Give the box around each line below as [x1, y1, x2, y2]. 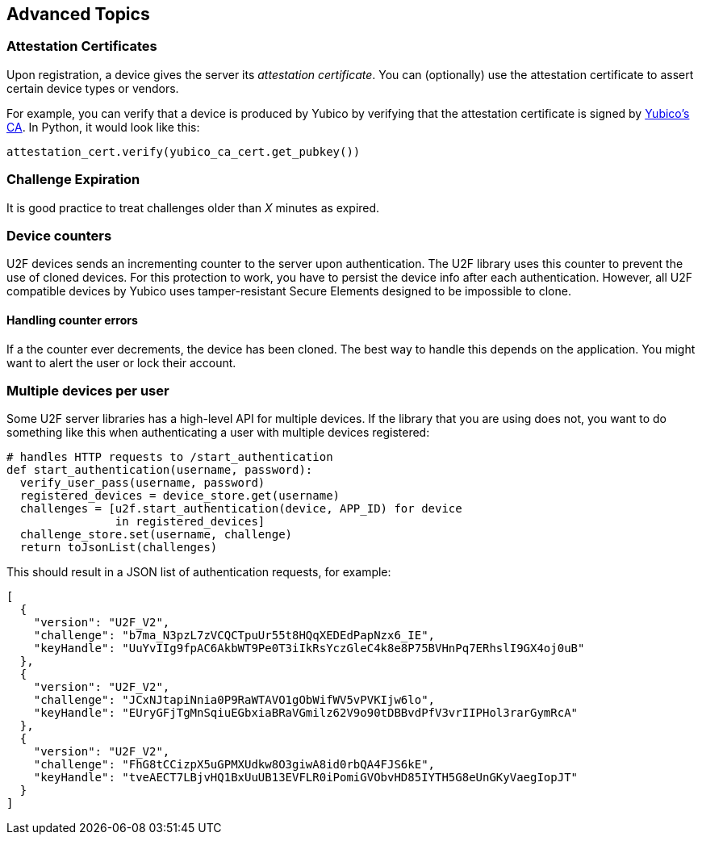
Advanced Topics [6, 4, 150, 24]
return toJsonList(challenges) [19, 541, 218, 554]
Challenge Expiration [6, 171, 140, 188]
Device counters [6, 227, 112, 244]
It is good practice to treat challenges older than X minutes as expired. [6, 200, 380, 215]
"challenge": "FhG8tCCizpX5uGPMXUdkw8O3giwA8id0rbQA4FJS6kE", [33, 758, 436, 772]
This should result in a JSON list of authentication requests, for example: [6, 565, 391, 579]
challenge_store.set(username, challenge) [19, 528, 293, 542]
